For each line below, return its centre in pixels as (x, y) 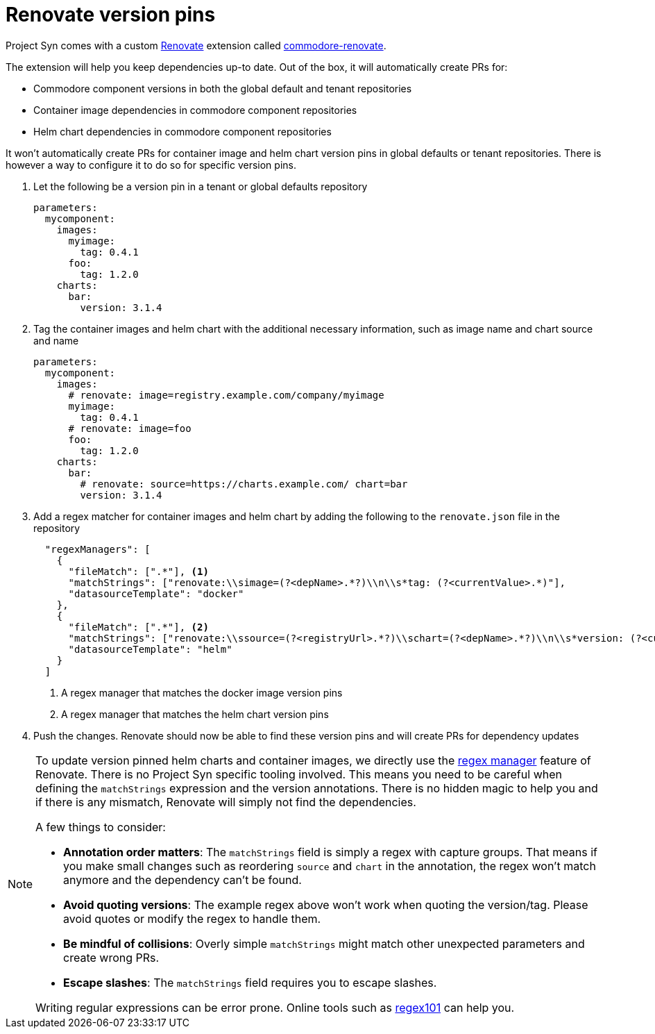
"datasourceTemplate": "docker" (156, 593)
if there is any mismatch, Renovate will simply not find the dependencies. (226, 802)
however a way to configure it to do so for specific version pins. (151, 165)
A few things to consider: (101, 827)
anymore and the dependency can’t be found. (182, 879)
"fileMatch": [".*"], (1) (138, 571)
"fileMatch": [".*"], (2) (138, 627)
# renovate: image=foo (130, 428)
